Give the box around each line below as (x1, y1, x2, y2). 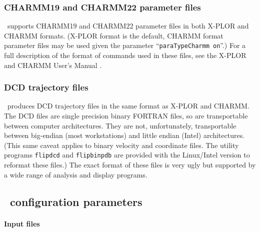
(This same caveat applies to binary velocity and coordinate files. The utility (4, 139, 239, 150)
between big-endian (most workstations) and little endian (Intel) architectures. (4, 130, 245, 140)
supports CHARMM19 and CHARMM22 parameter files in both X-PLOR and (7, 20, 249, 31)
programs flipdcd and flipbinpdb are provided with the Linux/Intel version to (4, 149, 250, 160)
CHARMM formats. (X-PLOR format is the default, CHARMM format (4, 30, 223, 40)
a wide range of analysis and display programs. (4, 169, 147, 179)
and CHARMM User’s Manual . (4, 59, 102, 70)
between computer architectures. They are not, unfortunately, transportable (4, 120, 236, 130)
